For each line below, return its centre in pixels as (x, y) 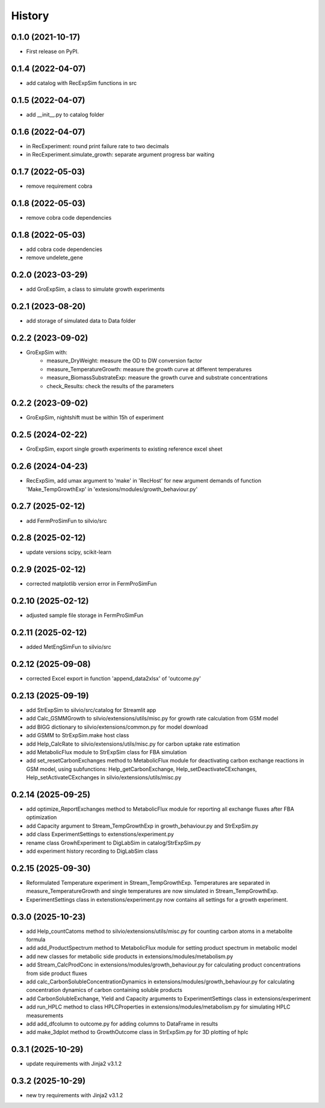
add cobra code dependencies (64, 249)
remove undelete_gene (55, 258)
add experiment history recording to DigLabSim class (92, 851)
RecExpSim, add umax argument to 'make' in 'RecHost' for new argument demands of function (144, 481)
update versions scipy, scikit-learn (69, 552)
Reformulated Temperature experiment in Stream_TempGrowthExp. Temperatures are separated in (148, 882)
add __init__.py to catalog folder (65, 114)
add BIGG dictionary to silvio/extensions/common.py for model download (117, 727)
